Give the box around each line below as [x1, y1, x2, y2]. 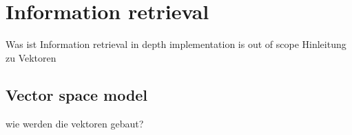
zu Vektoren [6, 50, 56, 64]
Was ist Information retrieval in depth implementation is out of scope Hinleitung [6, 37, 346, 51]
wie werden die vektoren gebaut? [6, 116, 144, 130]
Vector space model [6, 84, 148, 105]
